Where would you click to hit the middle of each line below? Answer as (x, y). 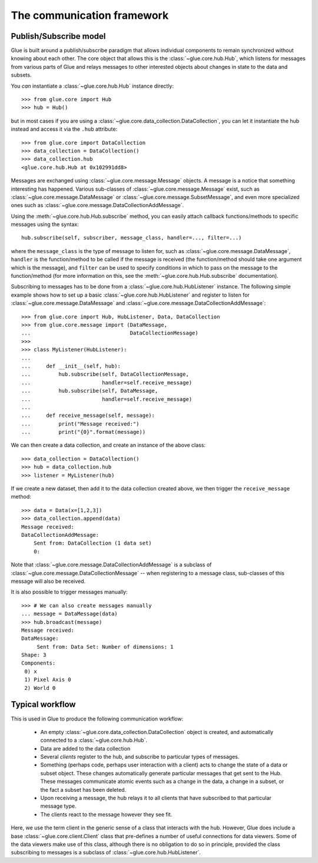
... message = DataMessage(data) (69, 614)
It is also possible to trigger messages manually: (69, 592)
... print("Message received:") (80, 424)
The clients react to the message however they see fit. (106, 814)
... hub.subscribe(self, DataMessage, (90, 391)
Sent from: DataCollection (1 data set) (93, 543)
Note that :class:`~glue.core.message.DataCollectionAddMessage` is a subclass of (111, 565)
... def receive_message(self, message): (88, 416)
